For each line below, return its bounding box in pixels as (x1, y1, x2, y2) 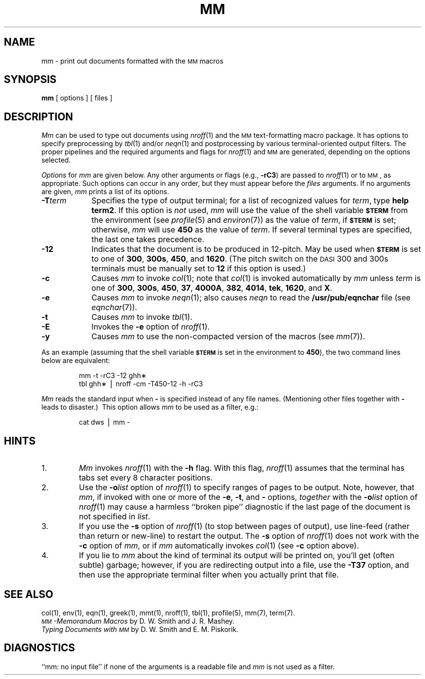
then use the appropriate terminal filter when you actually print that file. (79, 570, 339, 580)
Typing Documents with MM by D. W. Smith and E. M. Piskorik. (41, 625, 239, 633)
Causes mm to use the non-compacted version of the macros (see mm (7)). (91, 331, 365, 342)
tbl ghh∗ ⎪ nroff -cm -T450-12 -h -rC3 (79, 380, 203, 388)
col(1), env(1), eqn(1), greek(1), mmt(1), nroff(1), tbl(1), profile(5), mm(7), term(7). (41, 608, 295, 617)
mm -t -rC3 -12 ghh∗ (79, 371, 147, 380)
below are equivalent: (41, 356, 110, 365)
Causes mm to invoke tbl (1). (91, 312, 193, 322)
